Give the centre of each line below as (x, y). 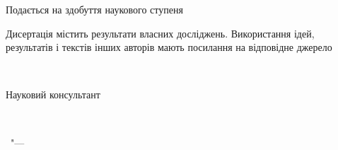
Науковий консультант (53, 94)
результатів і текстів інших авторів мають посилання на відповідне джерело (169, 47)
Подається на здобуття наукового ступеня (94, 9)
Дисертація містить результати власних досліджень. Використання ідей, (160, 33)
